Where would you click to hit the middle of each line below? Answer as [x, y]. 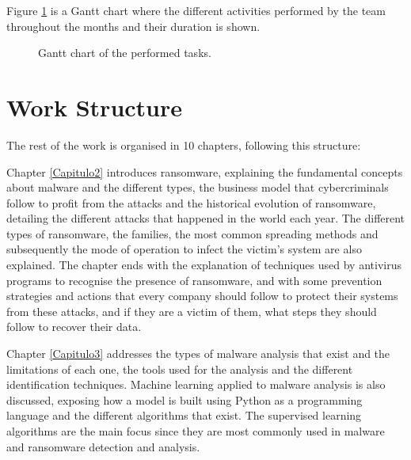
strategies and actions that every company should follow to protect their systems [202, 296]
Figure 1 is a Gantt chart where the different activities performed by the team [196, 10]
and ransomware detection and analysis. [103, 446]
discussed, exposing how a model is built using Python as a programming [185, 399]
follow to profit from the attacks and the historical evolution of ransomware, [191, 202]
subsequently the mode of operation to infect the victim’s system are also [184, 249]
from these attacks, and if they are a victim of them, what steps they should [192, 311]
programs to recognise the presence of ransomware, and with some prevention [194, 280]
